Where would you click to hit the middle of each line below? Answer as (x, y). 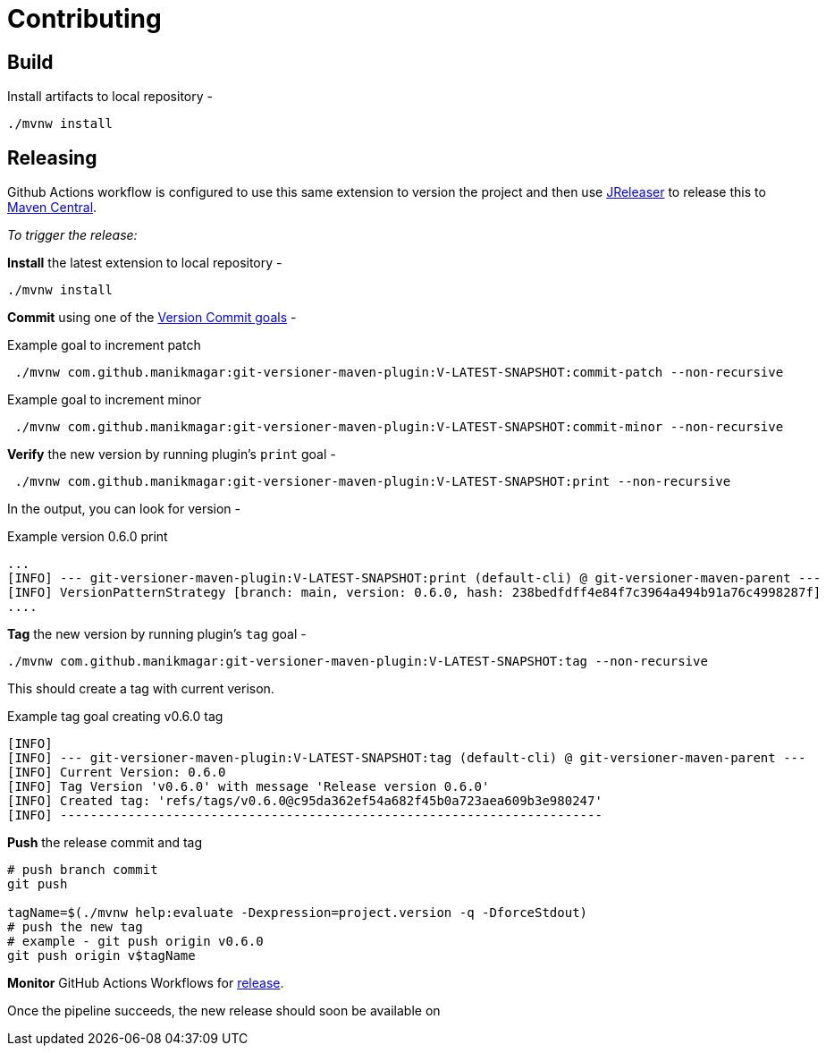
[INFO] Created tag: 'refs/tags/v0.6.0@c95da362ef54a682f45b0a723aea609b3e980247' (305, 801)
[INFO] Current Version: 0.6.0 (117, 773)
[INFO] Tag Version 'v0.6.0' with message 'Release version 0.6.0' (249, 787)
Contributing (84, 19)
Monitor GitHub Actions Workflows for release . (146, 983)
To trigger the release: (72, 235)
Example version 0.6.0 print (88, 537)
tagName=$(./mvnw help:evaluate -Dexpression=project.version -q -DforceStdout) (298, 913)
